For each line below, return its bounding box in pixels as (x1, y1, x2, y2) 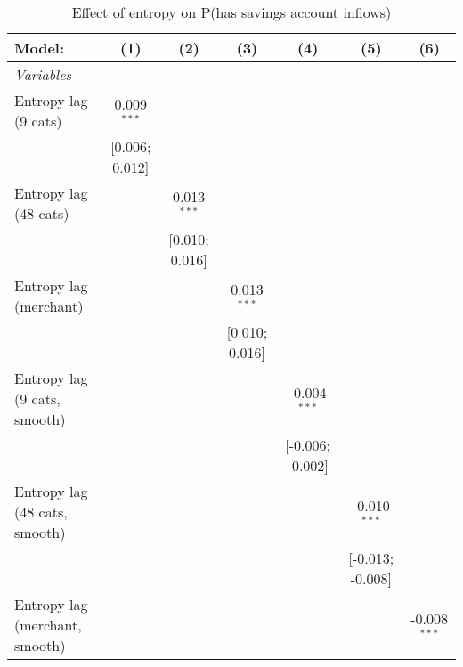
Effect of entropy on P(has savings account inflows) (71, 2, 392, 22)
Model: (14, 37, 65, 58)
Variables (14, 64, 72, 85)
